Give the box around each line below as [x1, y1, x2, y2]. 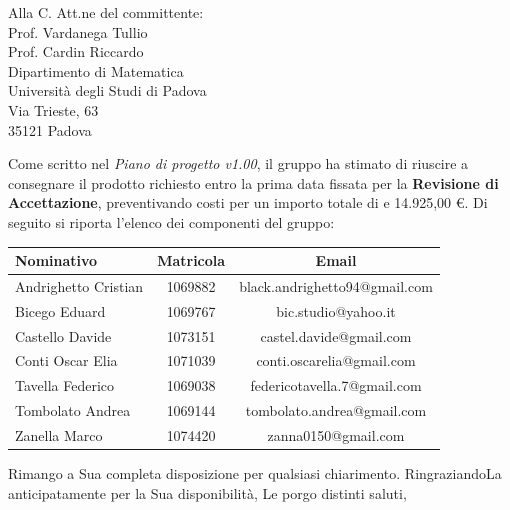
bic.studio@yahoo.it [276, 300, 396, 321]
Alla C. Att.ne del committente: [8, 2, 204, 22]
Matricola [157, 250, 226, 271]
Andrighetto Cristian [15, 275, 144, 296]
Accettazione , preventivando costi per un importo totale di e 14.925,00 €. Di [8, 192, 488, 213]
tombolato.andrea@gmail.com [245, 400, 427, 421]
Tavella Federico [15, 375, 115, 396]
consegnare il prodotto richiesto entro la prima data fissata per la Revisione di [8, 172, 499, 193]
